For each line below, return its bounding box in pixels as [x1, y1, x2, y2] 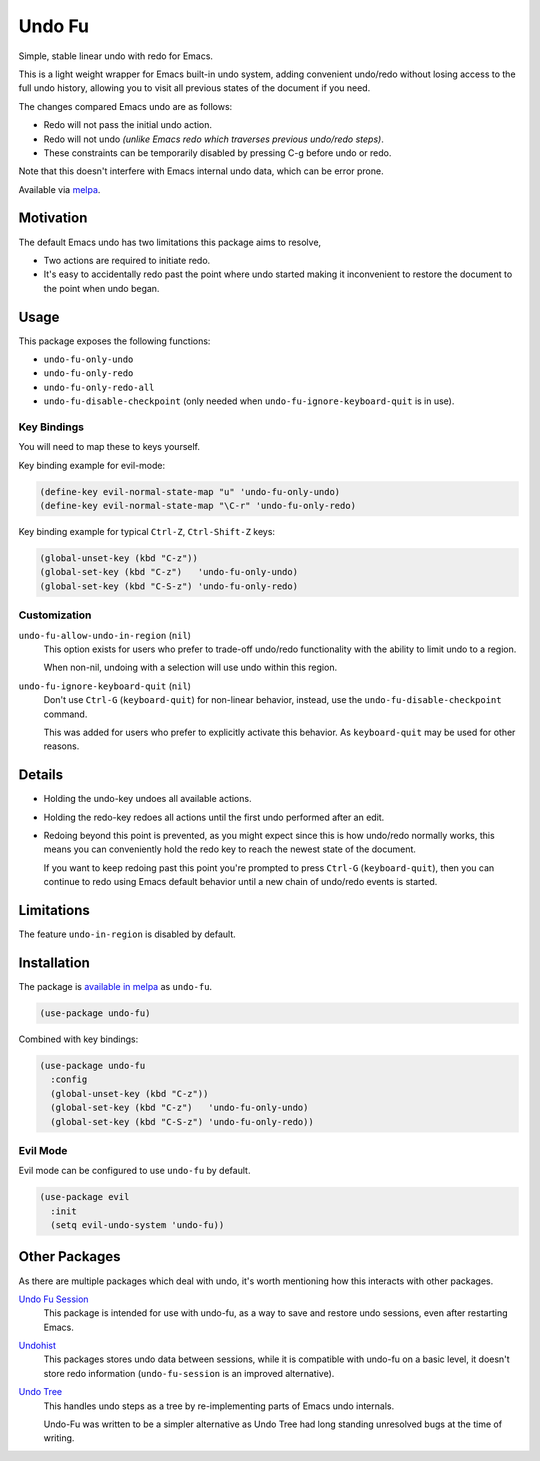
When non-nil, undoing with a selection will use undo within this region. [43, 661, 338, 674]
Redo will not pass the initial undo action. [43, 119, 213, 131]
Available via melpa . [18, 183, 101, 195]
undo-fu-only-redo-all [43, 381, 155, 393]
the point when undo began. [43, 282, 160, 294]
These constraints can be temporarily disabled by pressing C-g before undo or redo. [43, 146, 392, 159]
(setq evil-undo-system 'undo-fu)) [50, 1220, 225, 1231]
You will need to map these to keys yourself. [18, 441, 200, 453]
